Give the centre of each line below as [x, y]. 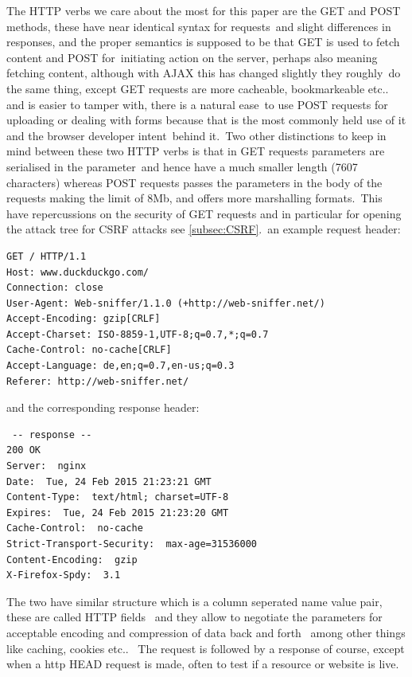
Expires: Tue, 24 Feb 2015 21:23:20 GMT [118, 513]
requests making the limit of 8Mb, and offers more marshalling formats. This [194, 198]
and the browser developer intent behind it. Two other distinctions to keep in [196, 135]
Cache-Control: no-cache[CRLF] [89, 350]
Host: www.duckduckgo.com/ [78, 272]
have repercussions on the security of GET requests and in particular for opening [204, 213]
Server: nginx [47, 466]
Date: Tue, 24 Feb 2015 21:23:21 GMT [109, 481]
